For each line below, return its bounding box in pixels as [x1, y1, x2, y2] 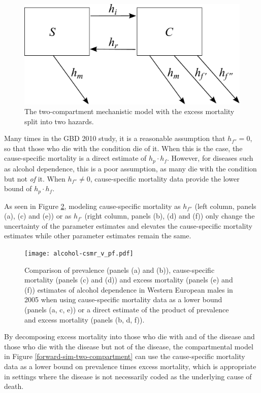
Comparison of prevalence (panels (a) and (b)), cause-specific [24, 264, 215, 275]
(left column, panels [194, 200, 256, 211]
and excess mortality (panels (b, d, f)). [24, 314, 145, 325]
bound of [4, 183, 32, 194]
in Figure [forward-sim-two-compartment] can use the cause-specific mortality [4, 351, 245, 362]
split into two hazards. [24, 116, 94, 126]
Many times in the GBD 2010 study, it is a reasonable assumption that [4, 133, 225, 144]
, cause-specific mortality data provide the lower [90, 173, 240, 184]
